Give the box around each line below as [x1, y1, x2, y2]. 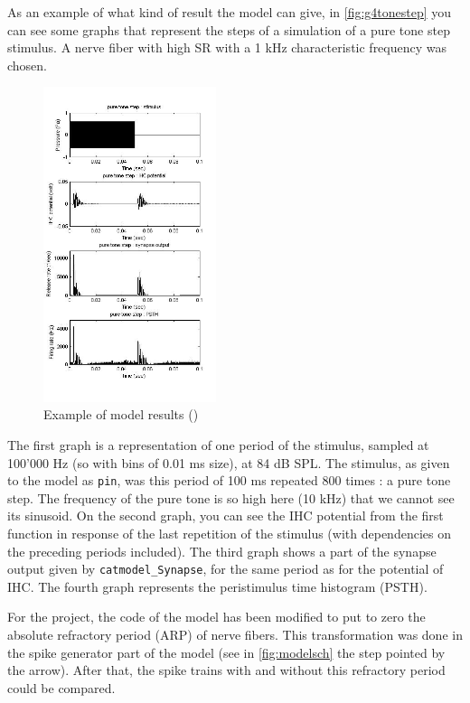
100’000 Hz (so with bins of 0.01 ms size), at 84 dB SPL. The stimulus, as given [7, 453, 450, 472]
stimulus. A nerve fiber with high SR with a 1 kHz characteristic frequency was [7, 38, 447, 57]
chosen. [7, 55, 48, 74]
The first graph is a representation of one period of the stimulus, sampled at [7, 435, 429, 454]
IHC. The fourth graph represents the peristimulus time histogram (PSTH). [7, 576, 428, 595]
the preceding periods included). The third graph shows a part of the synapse [7, 541, 437, 560]
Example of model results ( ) [43, 405, 199, 424]
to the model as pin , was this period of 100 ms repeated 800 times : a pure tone [7, 471, 451, 490]
